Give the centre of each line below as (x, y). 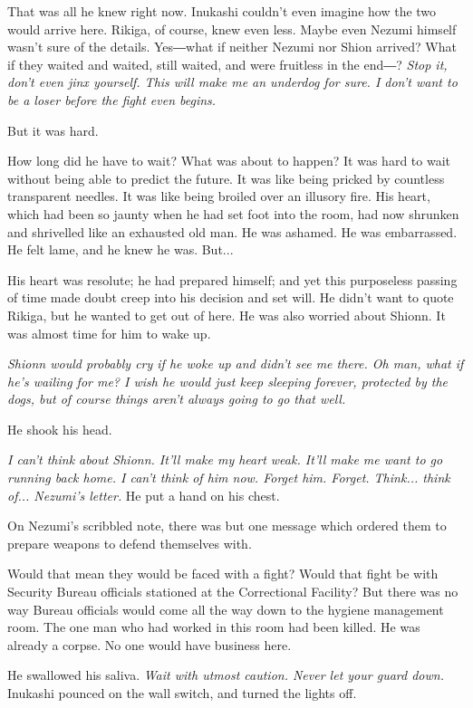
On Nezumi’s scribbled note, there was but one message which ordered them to (227, 526)
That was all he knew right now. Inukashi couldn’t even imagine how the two (222, 11)
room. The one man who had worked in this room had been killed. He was (214, 627)
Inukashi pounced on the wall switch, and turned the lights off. (182, 693)
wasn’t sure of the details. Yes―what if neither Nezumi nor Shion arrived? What (232, 47)
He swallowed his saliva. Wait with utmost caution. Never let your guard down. (226, 675)
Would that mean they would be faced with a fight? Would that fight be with (223, 574)
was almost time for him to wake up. (109, 333)
